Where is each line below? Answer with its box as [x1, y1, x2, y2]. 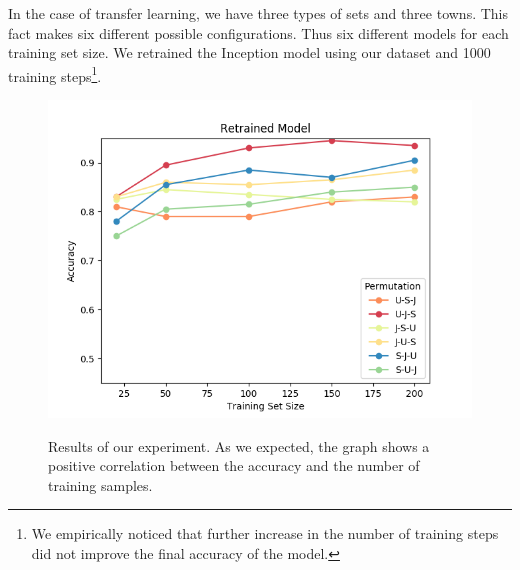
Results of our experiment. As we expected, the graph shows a [48, 435, 430, 456]
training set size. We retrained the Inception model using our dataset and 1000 [8, 42, 491, 63]
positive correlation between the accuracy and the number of [48, 455, 420, 476]
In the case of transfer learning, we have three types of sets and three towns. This [8, 3, 509, 23]
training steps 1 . [8, 62, 102, 86]
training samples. [48, 474, 153, 495]
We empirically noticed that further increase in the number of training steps [31, 523, 499, 544]
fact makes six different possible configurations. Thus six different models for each [8, 22, 509, 43]
